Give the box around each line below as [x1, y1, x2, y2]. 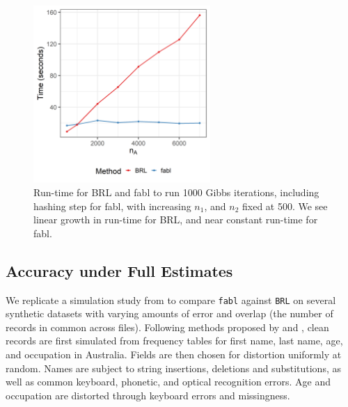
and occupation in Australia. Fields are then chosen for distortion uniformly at [6, 347, 342, 361]
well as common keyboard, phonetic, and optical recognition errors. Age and [6, 374, 331, 389]
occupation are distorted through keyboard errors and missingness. [6, 388, 290, 402]
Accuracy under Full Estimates [6, 260, 233, 281]
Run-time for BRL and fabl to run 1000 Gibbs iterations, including [33, 184, 319, 199]
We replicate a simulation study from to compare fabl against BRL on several [6, 292, 336, 307]
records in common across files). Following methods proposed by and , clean [6, 319, 329, 334]
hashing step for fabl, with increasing [33, 198, 191, 213]
